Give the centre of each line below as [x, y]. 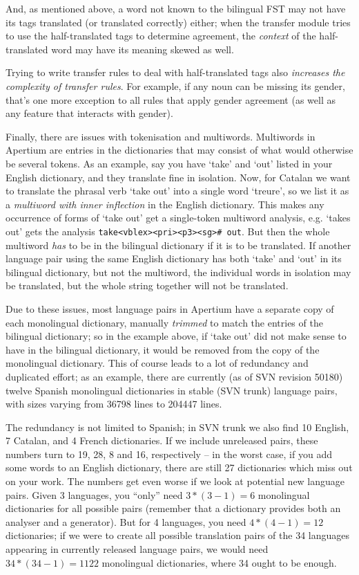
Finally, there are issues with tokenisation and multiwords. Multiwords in [161, 136]
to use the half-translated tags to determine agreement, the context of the [161, 36]
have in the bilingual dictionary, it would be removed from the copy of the [163, 349]
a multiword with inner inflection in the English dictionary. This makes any [165, 204]
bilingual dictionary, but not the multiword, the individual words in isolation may [178, 272]
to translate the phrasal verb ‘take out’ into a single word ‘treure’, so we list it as [177, 191]
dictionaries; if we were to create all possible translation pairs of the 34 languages [178, 535]
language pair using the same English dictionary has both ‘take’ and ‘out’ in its [174, 258]
